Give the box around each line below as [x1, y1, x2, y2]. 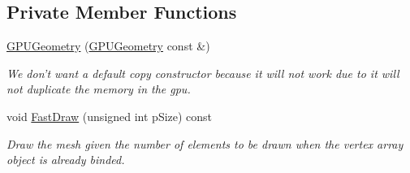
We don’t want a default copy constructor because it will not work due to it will [6, 64, 399, 81]
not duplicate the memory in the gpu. [6, 80, 191, 97]
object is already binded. [6, 151, 125, 168]
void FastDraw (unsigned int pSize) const [6, 107, 213, 124]
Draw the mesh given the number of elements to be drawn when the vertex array [6, 135, 404, 152]
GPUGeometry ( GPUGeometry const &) [6, 37, 210, 54]
